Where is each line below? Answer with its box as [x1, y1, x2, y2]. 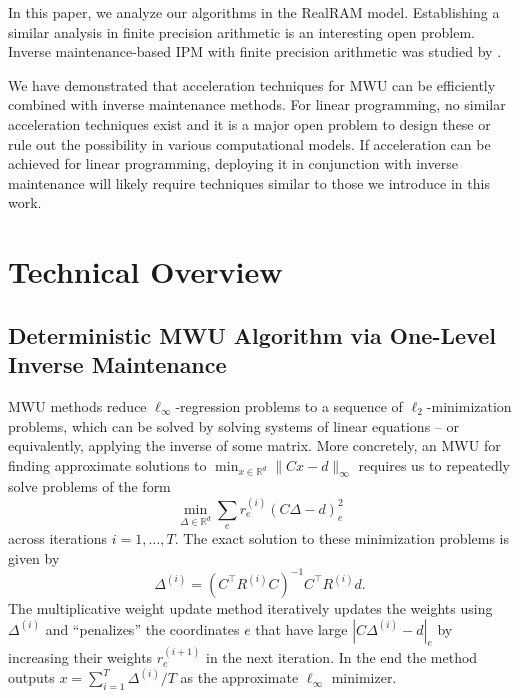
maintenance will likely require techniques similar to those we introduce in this [8, 172, 490, 193]
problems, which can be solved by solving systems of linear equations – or [8, 415, 459, 436]
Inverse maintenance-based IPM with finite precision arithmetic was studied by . [8, 41, 502, 62]
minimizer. [331, 667, 397, 688]
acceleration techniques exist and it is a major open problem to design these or [8, 113, 491, 134]
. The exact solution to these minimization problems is [174, 528, 509, 549]
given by [8, 547, 60, 568]
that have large [255, 618, 348, 639]
